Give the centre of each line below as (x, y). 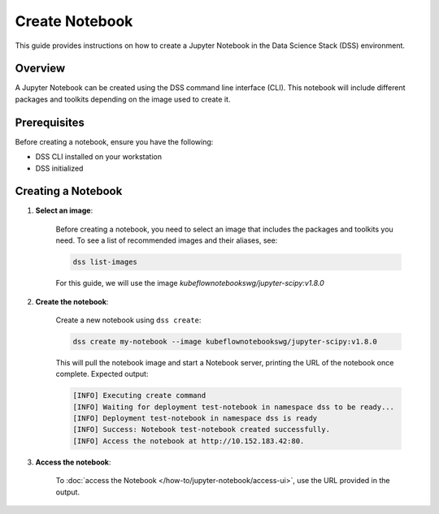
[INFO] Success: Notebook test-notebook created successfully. (202, 430)
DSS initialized (59, 168)
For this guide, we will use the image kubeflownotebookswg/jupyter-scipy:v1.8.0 (190, 283)
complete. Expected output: (102, 374)
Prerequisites (50, 122)
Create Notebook (74, 21)
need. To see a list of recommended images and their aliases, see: (167, 240)
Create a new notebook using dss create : (128, 320)
